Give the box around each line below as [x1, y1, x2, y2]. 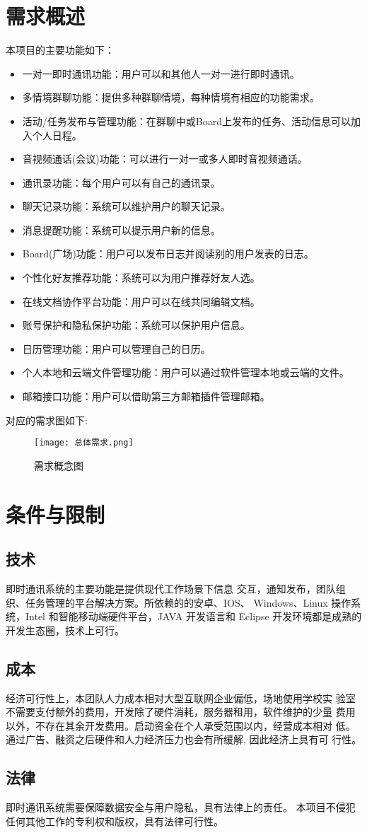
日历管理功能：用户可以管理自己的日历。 [22, 341, 211, 356]
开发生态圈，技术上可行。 [6, 622, 124, 637]
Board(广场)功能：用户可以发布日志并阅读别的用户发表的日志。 [22, 246, 314, 261]
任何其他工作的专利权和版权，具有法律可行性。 [6, 813, 223, 828]
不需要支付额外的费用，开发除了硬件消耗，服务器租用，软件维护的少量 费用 [6, 704, 356, 719]
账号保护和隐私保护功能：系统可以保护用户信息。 [22, 318, 250, 332]
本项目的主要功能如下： [6, 42, 115, 57]
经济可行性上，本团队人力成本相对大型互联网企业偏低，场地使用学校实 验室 [6, 690, 356, 705]
